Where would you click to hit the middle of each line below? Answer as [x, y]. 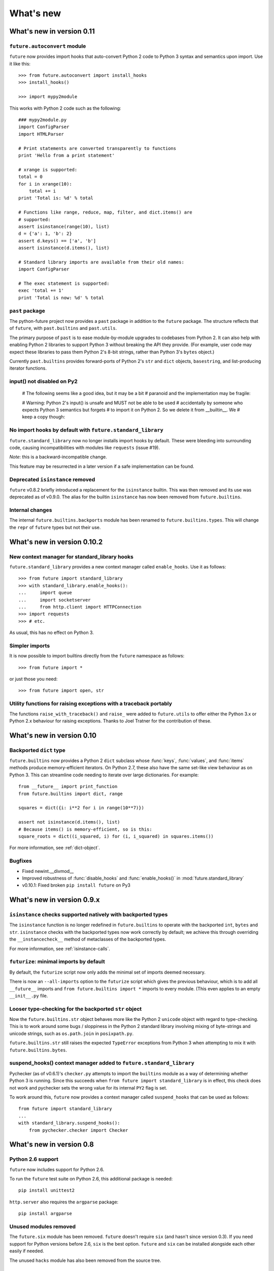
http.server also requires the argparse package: [64, 1202]
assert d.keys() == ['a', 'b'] [57, 241]
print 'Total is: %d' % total [56, 198]
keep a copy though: [44, 417]
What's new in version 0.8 [52, 1145]
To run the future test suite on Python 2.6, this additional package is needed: [91, 1179]
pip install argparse [45, 1214]
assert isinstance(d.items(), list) [64, 248]
